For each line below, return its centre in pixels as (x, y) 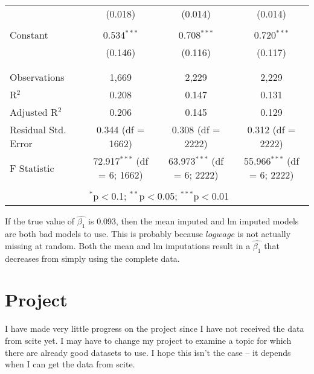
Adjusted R (34, 112)
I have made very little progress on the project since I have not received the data (155, 328)
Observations (37, 77)
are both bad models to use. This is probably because (104, 234)
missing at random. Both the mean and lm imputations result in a (128, 245)
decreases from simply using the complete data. (92, 258)
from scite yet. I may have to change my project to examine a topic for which (148, 340)
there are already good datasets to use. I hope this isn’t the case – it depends (148, 352)
